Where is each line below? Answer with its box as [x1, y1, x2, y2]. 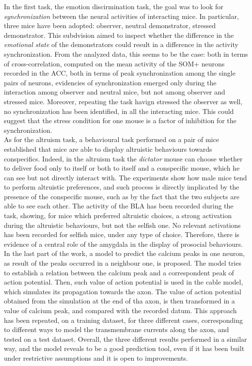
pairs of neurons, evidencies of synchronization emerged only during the [4, 77, 217, 87]
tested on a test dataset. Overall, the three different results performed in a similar [4, 334, 247, 344]
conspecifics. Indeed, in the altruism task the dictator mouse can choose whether [4, 153, 243, 163]
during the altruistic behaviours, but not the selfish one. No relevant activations [4, 220, 241, 230]
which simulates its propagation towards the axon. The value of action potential [4, 286, 241, 296]
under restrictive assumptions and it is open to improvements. [4, 352, 188, 363]
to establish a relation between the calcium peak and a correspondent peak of [4, 267, 234, 277]
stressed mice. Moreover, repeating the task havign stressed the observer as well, [4, 96, 243, 106]
